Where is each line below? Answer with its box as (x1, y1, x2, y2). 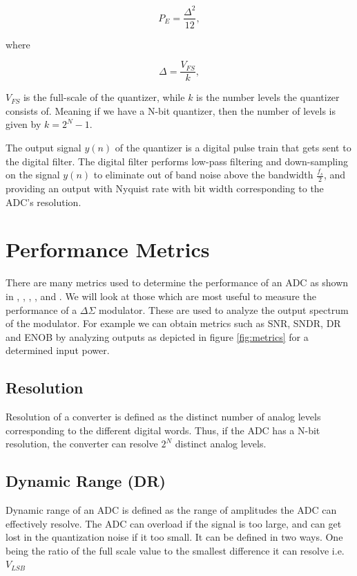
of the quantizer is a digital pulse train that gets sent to (115, 140, 351, 154)
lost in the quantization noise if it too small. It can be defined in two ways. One (6, 530, 343, 544)
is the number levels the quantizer (196, 90, 340, 104)
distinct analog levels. (175, 436, 267, 451)
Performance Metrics (6, 235, 210, 263)
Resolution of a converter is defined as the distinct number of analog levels (6, 409, 321, 424)
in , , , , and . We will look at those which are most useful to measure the (6, 288, 316, 303)
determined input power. (6, 343, 110, 357)
